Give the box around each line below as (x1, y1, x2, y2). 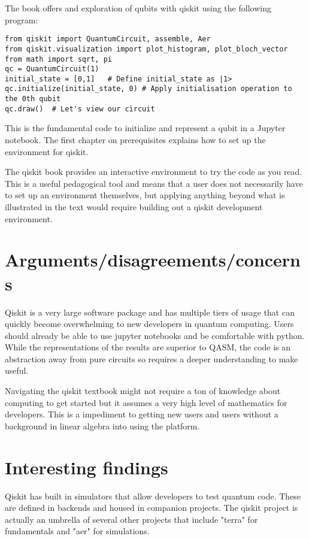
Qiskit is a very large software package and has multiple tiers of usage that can (5, 305, 295, 318)
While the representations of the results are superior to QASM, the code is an (5, 341, 291, 353)
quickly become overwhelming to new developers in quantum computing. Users (5, 317, 294, 330)
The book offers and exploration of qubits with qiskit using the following (5, 2, 271, 14)
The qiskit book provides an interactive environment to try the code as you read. (5, 165, 302, 178)
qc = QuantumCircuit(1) (5, 65, 99, 74)
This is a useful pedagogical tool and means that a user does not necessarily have (5, 177, 303, 189)
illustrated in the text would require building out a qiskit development (5, 201, 263, 213)
